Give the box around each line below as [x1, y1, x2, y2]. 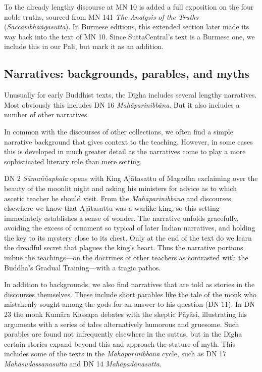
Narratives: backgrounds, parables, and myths [4, 66, 249, 81]
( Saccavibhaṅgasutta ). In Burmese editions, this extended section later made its [4, 21, 249, 32]
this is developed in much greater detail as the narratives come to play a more [4, 146, 246, 157]
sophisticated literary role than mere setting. [4, 156, 142, 166]
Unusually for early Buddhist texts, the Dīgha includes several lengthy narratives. [4, 89, 257, 100]
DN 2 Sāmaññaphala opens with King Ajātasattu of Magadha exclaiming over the [4, 173, 258, 183]
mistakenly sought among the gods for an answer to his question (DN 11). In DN [4, 299, 255, 309]
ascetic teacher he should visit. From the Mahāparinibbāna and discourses [4, 193, 231, 203]
